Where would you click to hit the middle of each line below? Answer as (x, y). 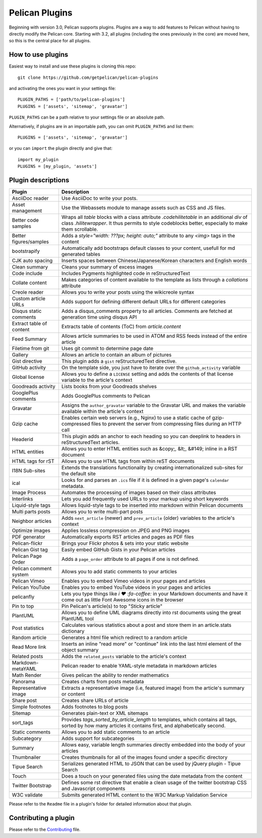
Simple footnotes (31, 707)
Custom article (29, 299)
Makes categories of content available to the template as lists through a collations (155, 280)
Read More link (29, 647)
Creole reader (28, 292)
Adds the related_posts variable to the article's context (124, 657)
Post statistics (28, 628)
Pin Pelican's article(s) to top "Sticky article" (112, 606)
